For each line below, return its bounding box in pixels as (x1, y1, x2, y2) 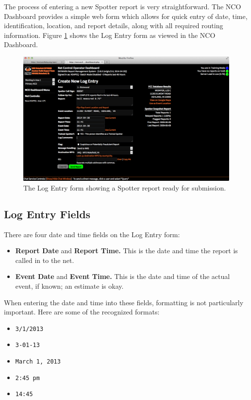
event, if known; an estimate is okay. (15, 281, 124, 291)
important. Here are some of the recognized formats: (4, 307, 160, 317)
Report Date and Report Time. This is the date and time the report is (15, 245, 238, 256)
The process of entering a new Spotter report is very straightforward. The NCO (4, 1, 241, 11)
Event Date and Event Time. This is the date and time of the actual (15, 271, 230, 281)
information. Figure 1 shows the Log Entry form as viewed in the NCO (4, 30, 216, 40)
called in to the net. (15, 255, 74, 265)
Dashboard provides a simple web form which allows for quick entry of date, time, (4, 11, 248, 21)
